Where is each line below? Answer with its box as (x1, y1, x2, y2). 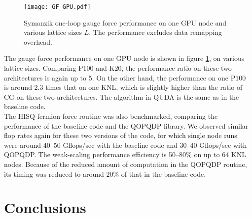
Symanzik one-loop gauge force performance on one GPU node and (24, 17, 227, 27)
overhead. (24, 36, 52, 47)
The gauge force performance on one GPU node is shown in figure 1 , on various (4, 53, 245, 63)
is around (4, 82, 32, 92)
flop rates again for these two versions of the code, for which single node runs (4, 130, 237, 140)
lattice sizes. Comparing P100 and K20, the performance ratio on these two (4, 63, 232, 73)
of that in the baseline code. (121, 168, 206, 179)
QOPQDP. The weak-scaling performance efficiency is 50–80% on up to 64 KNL (4, 149, 246, 160)
